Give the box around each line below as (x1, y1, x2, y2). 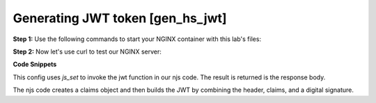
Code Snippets (13, 60, 57, 69)
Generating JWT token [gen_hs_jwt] (13, 10, 227, 26)
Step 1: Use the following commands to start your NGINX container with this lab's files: (13, 35, 261, 43)
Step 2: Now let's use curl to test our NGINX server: (13, 47, 162, 56)
